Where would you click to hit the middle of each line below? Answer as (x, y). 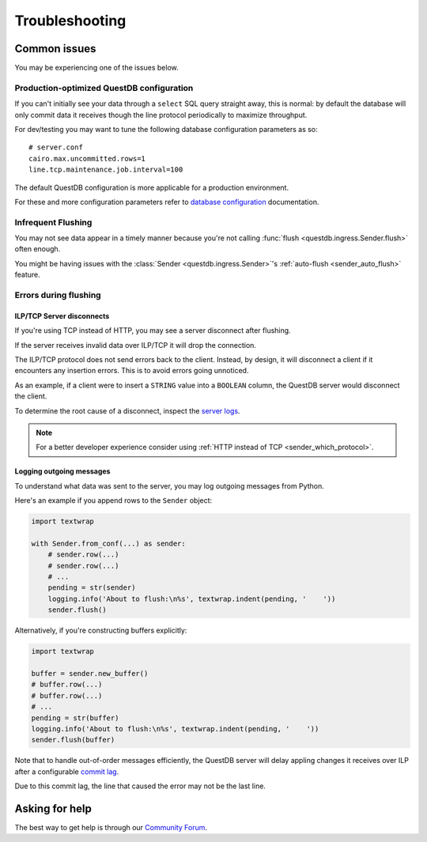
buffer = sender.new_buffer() (90, 673)
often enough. (38, 249)
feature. (28, 275)
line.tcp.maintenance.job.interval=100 (106, 170)
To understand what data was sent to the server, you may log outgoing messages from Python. (169, 485)
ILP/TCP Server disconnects (62, 315)
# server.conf (56, 147)
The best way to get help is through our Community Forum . (111, 827)
